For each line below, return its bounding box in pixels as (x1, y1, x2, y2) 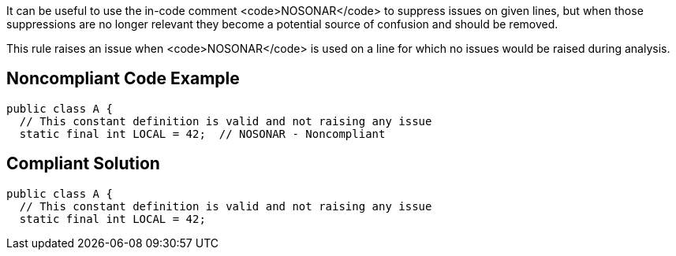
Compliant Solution (6, 154, 160, 174)
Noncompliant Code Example (6, 69, 240, 89)
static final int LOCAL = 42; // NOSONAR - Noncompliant (19, 127, 386, 140)
